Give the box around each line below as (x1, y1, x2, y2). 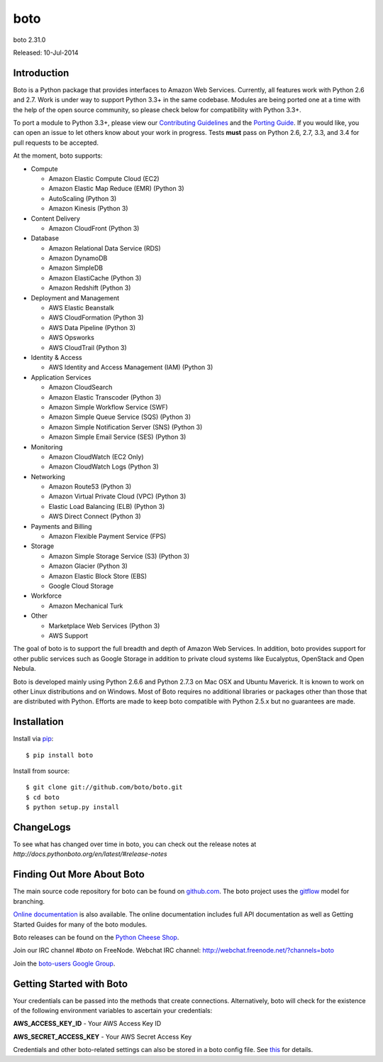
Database (30, 234, 60, 243)
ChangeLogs (13, 821, 71, 833)
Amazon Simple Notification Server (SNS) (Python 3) (48, 422, 203, 431)
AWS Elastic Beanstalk (48, 304, 115, 312)
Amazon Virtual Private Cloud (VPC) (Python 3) (48, 492, 187, 500)
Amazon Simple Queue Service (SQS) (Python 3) (48, 412, 191, 422)
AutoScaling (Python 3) (48, 194, 117, 202)
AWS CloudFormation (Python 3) (48, 313, 145, 322)
